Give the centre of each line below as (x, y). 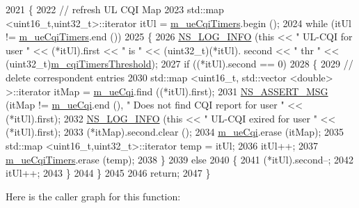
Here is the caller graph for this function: (93, 196)
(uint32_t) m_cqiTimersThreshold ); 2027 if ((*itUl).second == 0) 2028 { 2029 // (179, 64)
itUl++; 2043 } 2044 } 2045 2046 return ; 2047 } (108, 173)
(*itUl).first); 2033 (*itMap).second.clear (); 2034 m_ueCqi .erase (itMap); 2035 (175, 132)
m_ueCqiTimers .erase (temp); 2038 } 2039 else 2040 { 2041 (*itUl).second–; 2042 (180, 159)
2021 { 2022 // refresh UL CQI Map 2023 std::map (115, 9)
